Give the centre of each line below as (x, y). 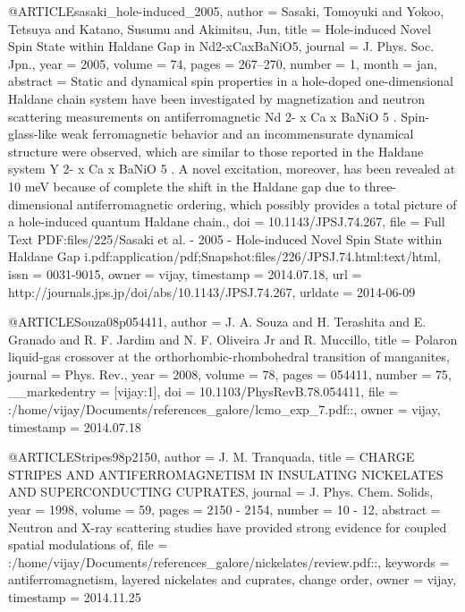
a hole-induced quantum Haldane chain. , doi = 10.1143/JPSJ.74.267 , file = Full (227, 221)
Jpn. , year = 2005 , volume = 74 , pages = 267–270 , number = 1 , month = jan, (223, 63)
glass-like (33, 134)
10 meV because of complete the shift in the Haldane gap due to (184, 186)
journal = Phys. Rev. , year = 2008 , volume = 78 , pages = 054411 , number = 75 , (230, 374)
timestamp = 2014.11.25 (75, 597)
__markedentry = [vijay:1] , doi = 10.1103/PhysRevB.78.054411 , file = (203, 391)
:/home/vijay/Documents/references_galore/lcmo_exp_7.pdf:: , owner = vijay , (224, 409)
